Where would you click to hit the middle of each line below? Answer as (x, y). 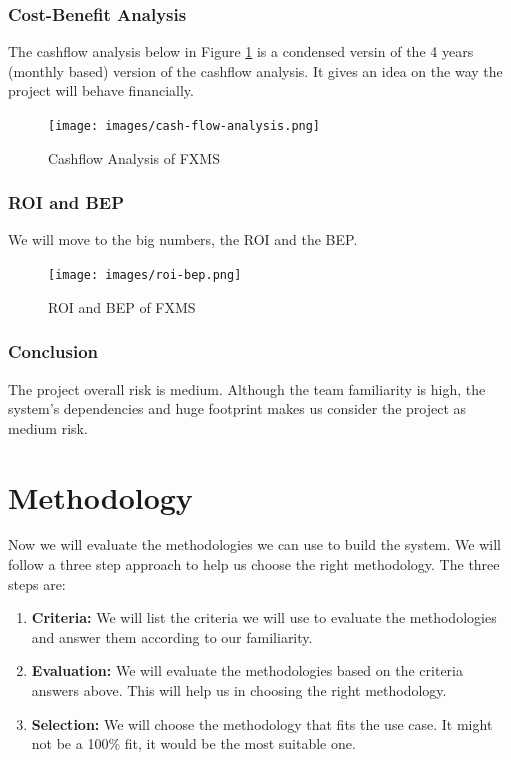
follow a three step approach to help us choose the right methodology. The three (254, 564)
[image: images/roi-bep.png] (145, 275)
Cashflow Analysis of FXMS (134, 157)
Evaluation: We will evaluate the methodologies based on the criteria (247, 670)
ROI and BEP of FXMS (122, 306)
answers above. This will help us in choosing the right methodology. (239, 690)
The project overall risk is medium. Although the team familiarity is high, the (247, 388)
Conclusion (53, 351)
